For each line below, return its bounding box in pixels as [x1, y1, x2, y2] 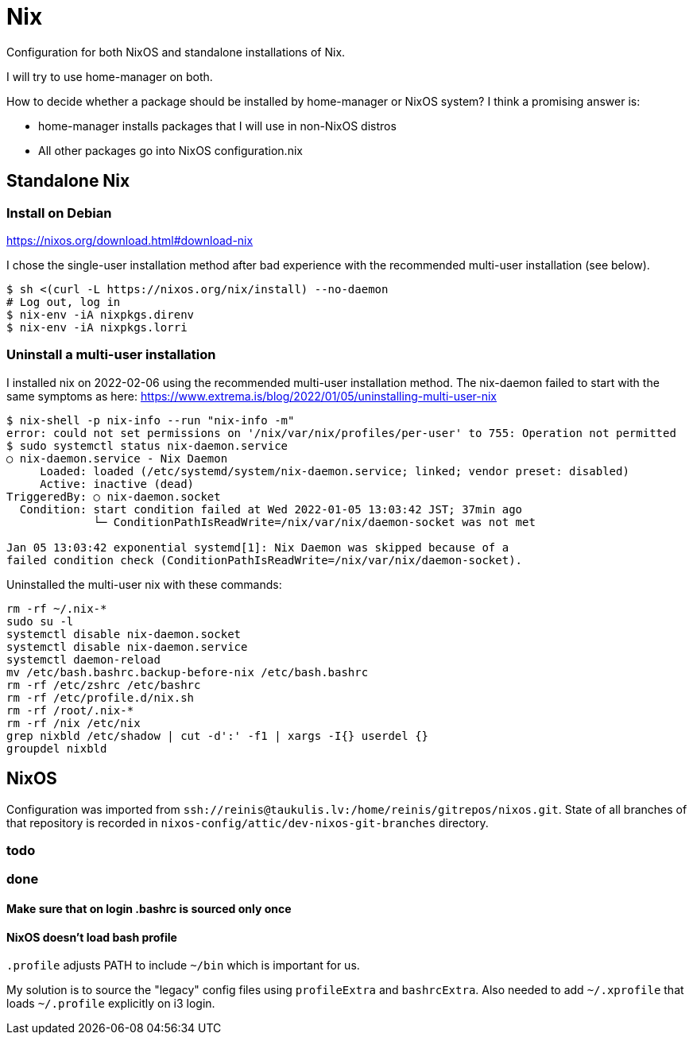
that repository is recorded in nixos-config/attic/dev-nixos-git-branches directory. [6, 815, 489, 830]
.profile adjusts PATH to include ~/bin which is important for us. [6, 958, 360, 973]
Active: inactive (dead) [40, 477, 195, 490]
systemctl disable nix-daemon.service [6, 640, 248, 653]
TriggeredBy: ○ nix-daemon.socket [6, 490, 221, 503]
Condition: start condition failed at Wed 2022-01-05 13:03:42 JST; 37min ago [19, 502, 523, 516]
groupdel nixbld [6, 741, 107, 755]
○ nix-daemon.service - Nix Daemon [6, 451, 228, 465]
